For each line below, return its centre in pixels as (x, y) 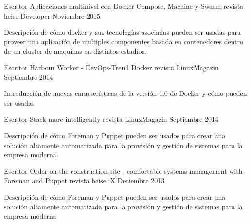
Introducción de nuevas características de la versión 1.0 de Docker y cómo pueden (125, 93)
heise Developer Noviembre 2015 (52, 15)
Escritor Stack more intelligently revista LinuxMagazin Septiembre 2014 (111, 119)
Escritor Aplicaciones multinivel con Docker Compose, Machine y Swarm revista (124, 6)
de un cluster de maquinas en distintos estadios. (75, 51)
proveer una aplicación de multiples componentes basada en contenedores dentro (124, 41)
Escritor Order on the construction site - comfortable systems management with (123, 171)
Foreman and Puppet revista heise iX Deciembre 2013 (84, 180)
